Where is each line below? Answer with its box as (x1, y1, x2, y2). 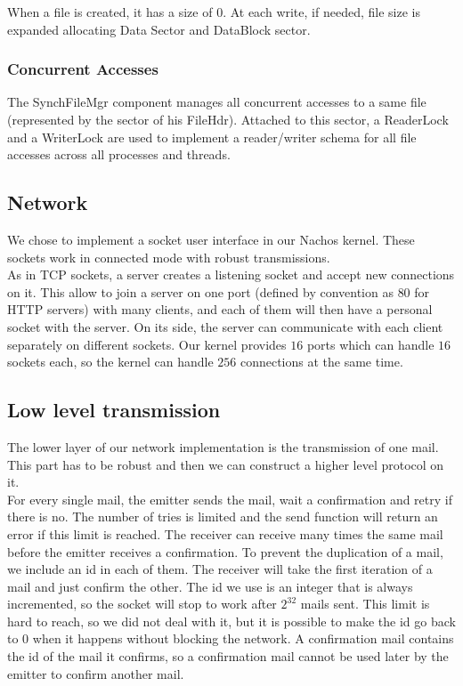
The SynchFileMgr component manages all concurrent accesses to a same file (7, 93, 426, 111)
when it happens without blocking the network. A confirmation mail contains (32, 629, 454, 648)
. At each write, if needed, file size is (223, 3, 420, 20)
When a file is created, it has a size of (7, 3, 213, 20)
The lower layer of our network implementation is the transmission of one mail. (7, 437, 439, 456)
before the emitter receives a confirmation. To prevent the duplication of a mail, (7, 542, 443, 561)
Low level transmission (7, 396, 221, 424)
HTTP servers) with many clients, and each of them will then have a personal (7, 300, 433, 319)
